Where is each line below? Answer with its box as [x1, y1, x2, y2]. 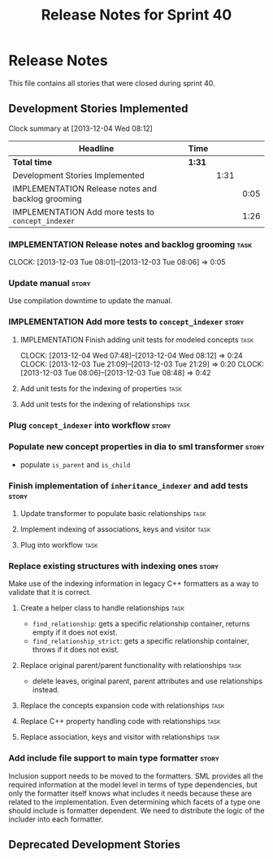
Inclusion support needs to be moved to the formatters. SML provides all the [8, 770, 264, 781]
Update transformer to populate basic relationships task [19, 509, 206, 518]
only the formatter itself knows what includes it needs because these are [8, 788, 252, 798]
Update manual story [8, 277, 91, 289]
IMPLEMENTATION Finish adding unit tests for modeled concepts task [19, 335, 254, 345]
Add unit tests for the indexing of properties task [19, 384, 182, 393]
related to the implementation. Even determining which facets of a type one [8, 796, 261, 806]
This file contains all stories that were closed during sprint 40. [8, 78, 215, 88]
